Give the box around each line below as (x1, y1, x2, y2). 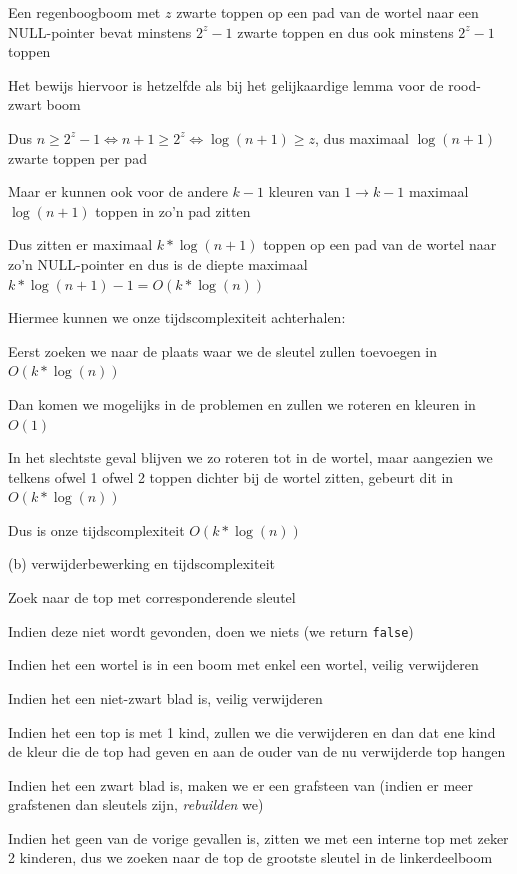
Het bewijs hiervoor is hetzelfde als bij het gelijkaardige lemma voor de (8, 74, 444, 95)
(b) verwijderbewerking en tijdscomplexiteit (8, 553, 275, 574)
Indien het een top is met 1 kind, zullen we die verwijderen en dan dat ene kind (8, 721, 496, 742)
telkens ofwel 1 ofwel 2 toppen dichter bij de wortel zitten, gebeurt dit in (8, 466, 454, 487)
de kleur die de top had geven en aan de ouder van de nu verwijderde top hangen (8, 741, 506, 762)
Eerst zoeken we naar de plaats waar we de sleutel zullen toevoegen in (8, 340, 438, 361)
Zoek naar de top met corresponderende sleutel (8, 587, 296, 608)
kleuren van (268, 181, 340, 202)
